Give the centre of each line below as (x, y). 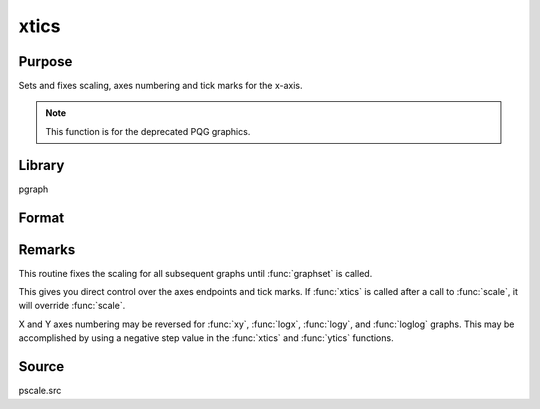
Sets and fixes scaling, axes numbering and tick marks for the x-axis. (161, 86)
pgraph (33, 189)
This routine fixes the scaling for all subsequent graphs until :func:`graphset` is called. (195, 273)
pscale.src (40, 391)
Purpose (45, 61)
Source (41, 366)
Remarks (47, 249)
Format (41, 217)
